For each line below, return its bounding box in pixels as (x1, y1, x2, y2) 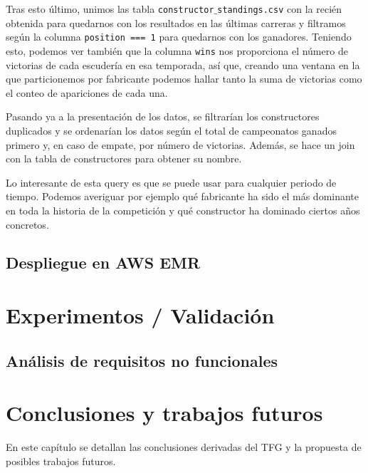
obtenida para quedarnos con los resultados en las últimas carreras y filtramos (6, 15, 346, 30)
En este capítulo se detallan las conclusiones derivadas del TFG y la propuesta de (6, 440, 362, 454)
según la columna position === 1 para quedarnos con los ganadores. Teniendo (6, 29, 352, 44)
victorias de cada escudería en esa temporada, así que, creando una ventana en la (6, 57, 360, 72)
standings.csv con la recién (217, 1, 342, 16)
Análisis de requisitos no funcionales (6, 349, 278, 371)
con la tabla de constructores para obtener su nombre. (6, 151, 242, 166)
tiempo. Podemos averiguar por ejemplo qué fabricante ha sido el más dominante (6, 189, 359, 204)
